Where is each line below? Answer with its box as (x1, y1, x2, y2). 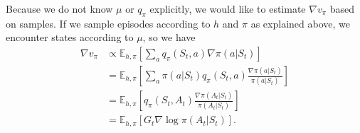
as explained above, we (250, 16, 350, 30)
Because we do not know (6, 1, 113, 16)
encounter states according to (6, 30, 134, 45)
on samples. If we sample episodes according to (6, 16, 211, 30)
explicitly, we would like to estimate (149, 1, 306, 16)
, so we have (142, 30, 196, 45)
